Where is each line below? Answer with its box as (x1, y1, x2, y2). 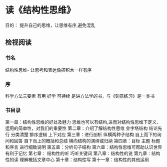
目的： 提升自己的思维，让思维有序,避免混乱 (5, 22, 95, 28)
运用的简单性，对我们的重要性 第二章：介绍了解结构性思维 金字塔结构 (5, 125, 148, 131)
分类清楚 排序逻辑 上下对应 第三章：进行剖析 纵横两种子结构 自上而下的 (10, 131, 157, 138)
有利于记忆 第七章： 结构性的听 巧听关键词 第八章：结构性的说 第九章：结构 (5, 150, 160, 156)
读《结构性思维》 (5, 5, 76, 16)
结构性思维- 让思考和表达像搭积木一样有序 (5, 67, 92, 73)
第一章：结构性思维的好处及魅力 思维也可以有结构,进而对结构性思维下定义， (5, 119, 161, 125)
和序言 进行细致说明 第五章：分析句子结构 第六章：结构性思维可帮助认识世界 (5, 144, 162, 150)
